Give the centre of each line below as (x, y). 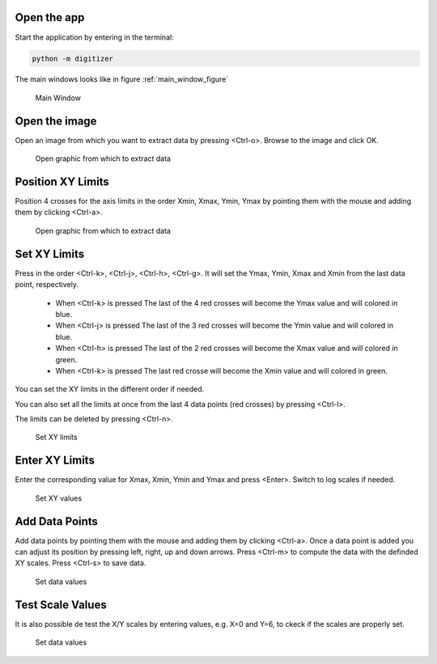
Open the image (56, 121)
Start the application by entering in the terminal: (94, 37)
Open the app (50, 17)
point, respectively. (47, 285)
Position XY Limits (62, 182)
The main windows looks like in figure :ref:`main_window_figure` (122, 79)
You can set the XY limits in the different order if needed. (110, 389)
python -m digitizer (72, 58)
